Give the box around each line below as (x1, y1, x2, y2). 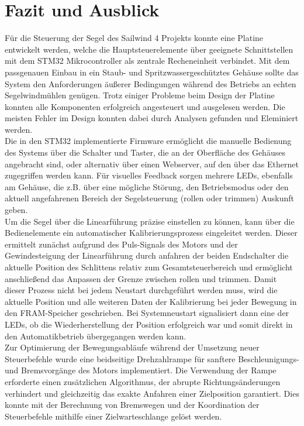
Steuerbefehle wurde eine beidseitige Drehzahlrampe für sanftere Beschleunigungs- (5, 352, 299, 365)
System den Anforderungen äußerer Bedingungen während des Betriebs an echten (5, 77, 296, 90)
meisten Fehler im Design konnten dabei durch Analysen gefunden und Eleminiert (5, 112, 299, 124)
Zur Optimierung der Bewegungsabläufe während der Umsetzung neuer (5, 341, 260, 353)
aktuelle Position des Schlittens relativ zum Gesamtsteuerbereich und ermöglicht (5, 261, 293, 273)
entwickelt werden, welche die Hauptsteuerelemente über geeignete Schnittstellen (5, 43, 293, 55)
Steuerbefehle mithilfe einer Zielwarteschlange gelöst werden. (5, 410, 222, 422)
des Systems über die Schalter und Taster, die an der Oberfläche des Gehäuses (5, 146, 285, 159)
